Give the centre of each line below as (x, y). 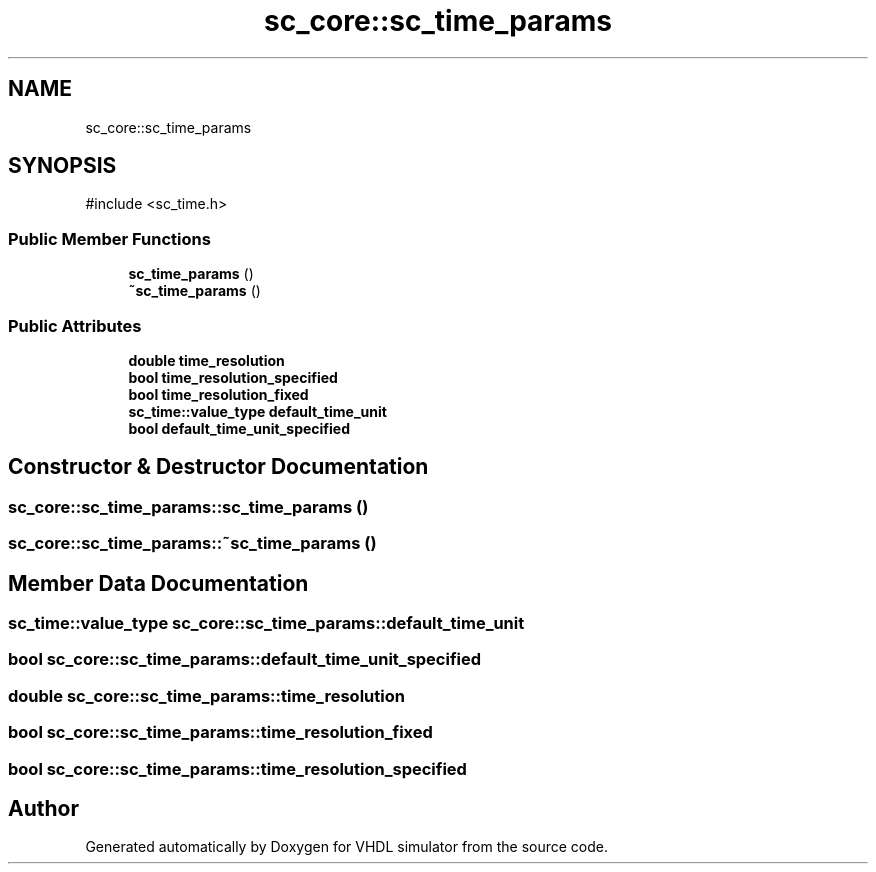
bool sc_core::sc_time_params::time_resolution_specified (237, 768)
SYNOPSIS (62, 166)
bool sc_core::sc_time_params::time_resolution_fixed (220, 732)
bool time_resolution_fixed (218, 394)
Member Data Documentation (158, 583)
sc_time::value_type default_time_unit (257, 411)
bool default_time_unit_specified (239, 428)
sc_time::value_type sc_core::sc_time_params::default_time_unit (266, 623)
